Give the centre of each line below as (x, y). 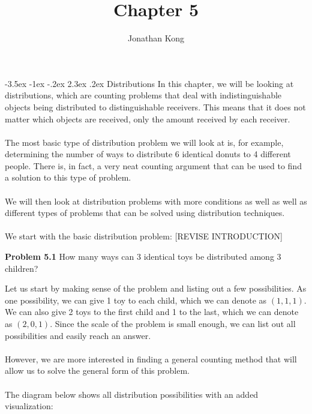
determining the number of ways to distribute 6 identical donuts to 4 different (148, 154)
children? (22, 268)
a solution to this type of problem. (68, 177)
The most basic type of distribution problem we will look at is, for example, (144, 142)
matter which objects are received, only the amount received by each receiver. (148, 118)
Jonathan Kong (156, 38)
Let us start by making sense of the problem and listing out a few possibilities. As (156, 288)
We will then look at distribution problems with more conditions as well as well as (156, 201)
